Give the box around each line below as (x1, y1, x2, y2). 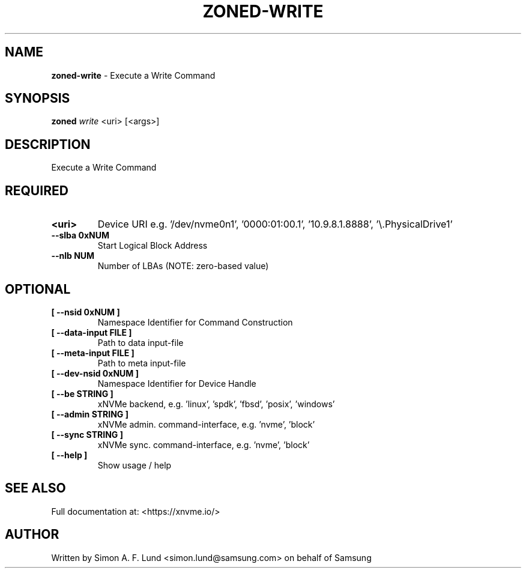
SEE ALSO (5, 481, 66, 496)
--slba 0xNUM (51, 230, 110, 241)
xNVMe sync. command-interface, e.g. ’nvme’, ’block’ (97, 439, 310, 450)
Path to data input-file (97, 337, 184, 348)
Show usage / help (97, 459, 172, 470)
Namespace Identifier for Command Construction (97, 317, 293, 327)
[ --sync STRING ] (51, 429, 123, 440)
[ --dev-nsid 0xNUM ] (51, 368, 139, 378)
